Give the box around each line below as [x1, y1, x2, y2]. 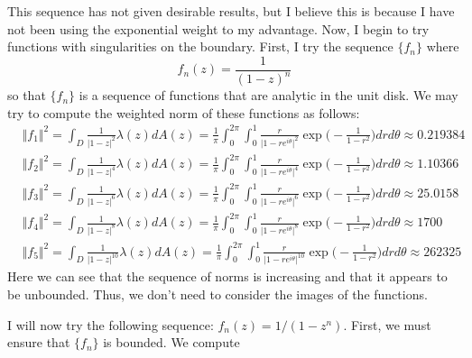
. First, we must [343, 315, 431, 334]
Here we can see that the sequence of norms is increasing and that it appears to [7, 267, 448, 286]
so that [7, 86, 46, 105]
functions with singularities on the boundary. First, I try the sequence [7, 37, 393, 56]
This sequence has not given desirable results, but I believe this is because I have [7, 2, 455, 20]
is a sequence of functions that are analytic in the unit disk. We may [79, 86, 458, 105]
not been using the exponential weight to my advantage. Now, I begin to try [7, 19, 430, 38]
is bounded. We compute [103, 333, 240, 352]
